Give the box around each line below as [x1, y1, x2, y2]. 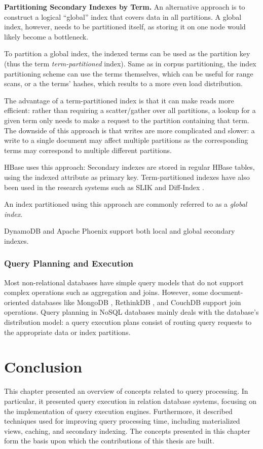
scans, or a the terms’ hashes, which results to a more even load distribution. [4, 78, 243, 89]
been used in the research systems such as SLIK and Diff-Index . [4, 181, 204, 192]
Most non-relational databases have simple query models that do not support [4, 277, 244, 287]
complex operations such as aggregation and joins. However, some [4, 287, 208, 297]
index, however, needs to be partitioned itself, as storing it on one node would [4, 21, 246, 32]
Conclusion [4, 356, 83, 377]
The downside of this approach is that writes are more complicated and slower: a [4, 125, 255, 135]
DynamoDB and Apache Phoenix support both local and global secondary [4, 226, 235, 236]
